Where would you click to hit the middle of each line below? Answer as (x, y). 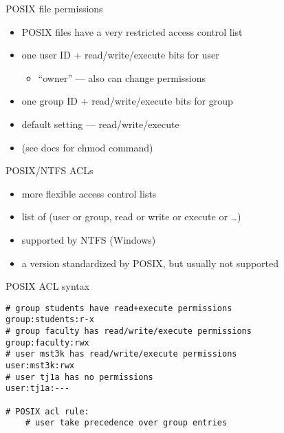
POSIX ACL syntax (48, 286)
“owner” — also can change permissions (122, 77)
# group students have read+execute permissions (119, 308)
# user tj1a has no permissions (79, 377)
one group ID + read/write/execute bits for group (127, 101)
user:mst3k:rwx (40, 366)
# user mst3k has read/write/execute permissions (121, 354)
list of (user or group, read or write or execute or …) (131, 216)
